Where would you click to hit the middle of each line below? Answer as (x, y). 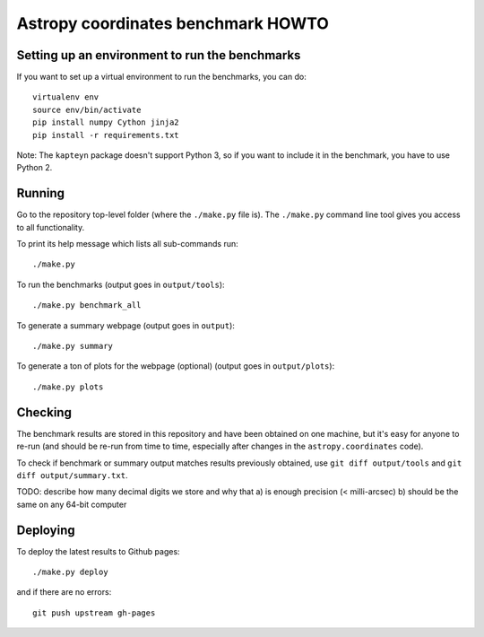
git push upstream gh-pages (94, 613)
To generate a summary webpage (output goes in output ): (125, 325)
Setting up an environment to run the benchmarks (159, 55)
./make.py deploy (70, 572)
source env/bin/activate (87, 109)
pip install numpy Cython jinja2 (106, 122)
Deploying (46, 530)
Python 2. (35, 168)
